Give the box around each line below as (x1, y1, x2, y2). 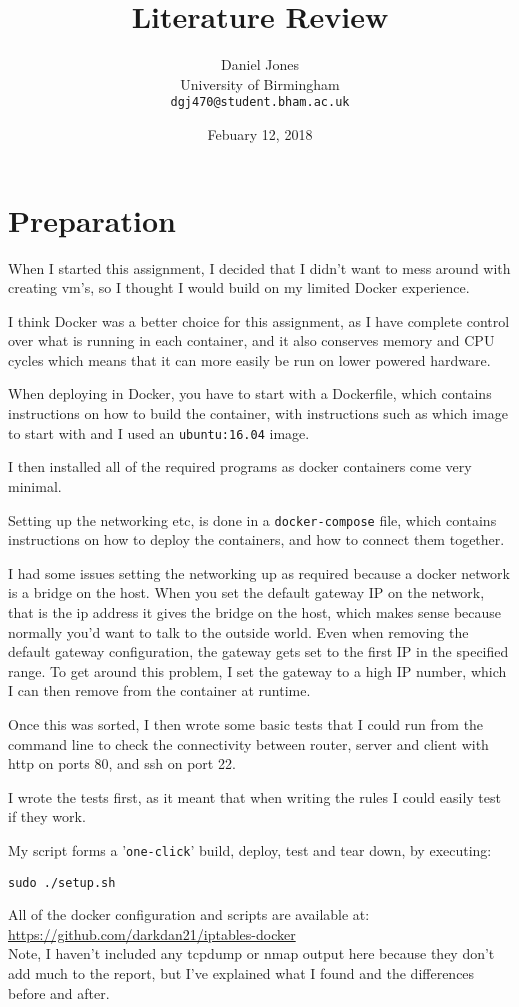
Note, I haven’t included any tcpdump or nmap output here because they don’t (8, 943, 495, 964)
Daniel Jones (221, 54, 299, 75)
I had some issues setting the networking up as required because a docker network (8, 562, 510, 583)
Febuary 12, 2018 (207, 123, 313, 144)
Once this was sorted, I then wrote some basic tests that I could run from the (8, 713, 484, 734)
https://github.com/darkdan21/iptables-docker (8, 923, 296, 944)
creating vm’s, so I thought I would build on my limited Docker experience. (8, 277, 470, 298)
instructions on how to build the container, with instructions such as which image (8, 403, 508, 424)
